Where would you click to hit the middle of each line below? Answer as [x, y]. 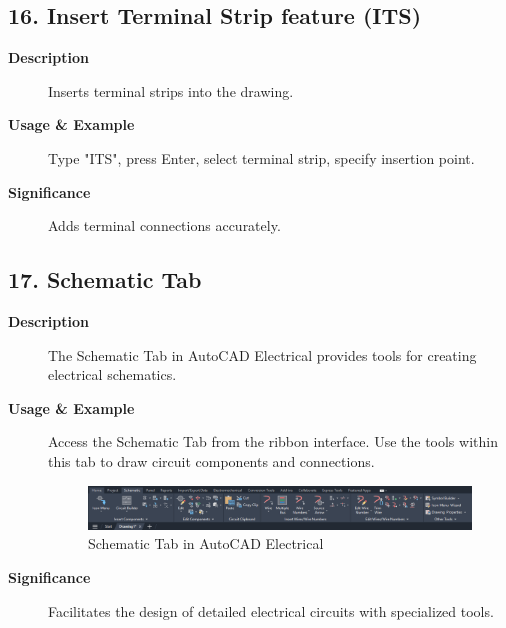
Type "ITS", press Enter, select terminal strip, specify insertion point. [261, 157]
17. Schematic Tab [105, 279]
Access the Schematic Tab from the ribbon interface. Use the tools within [273, 441]
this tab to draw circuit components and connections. [211, 460]
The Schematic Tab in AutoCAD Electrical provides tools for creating [262, 354]
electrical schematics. [112, 374]
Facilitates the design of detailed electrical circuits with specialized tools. [271, 610]
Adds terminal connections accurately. [164, 225]
